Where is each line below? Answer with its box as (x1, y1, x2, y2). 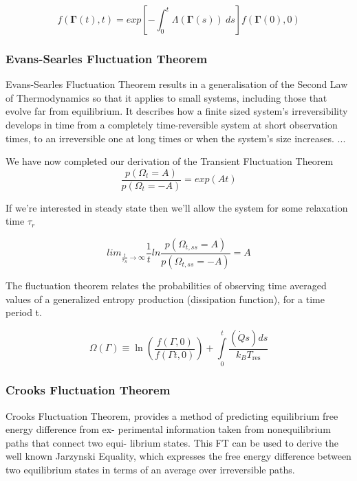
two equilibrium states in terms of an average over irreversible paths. (6, 462, 295, 477)
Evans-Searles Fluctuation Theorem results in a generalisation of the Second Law (6, 77, 348, 91)
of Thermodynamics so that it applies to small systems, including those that (6, 90, 327, 104)
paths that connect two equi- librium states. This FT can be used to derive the (6, 435, 339, 449)
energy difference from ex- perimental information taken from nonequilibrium (6, 422, 331, 436)
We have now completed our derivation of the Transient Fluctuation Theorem (6, 154, 334, 168)
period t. (6, 305, 42, 320)
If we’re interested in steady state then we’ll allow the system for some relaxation (6, 200, 348, 214)
